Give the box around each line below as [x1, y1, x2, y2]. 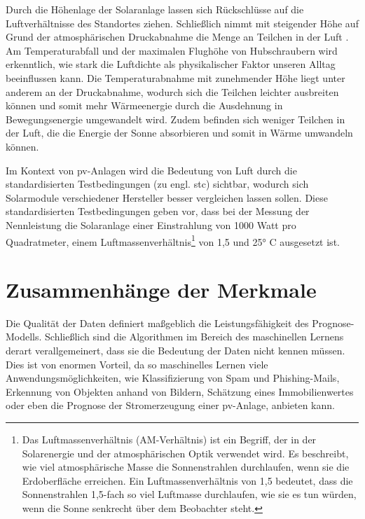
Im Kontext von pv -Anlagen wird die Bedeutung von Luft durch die [6, 162, 297, 177]
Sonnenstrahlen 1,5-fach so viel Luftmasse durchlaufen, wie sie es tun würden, [22, 487, 357, 501]
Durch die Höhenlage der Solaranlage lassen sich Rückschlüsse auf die [6, 2, 304, 16]
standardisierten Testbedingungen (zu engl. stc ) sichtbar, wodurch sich [6, 177, 309, 191]
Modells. [6, 329, 42, 344]
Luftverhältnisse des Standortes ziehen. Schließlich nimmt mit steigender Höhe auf [6, 15, 359, 30]
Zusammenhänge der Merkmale [6, 275, 317, 303]
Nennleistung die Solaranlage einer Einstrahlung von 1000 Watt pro [6, 217, 296, 232]
